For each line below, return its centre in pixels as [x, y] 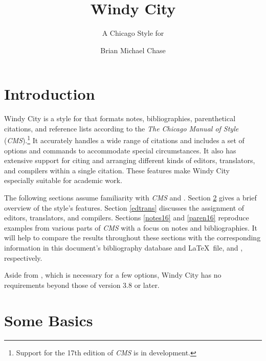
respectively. [23, 257]
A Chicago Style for [133, 33]
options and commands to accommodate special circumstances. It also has [120, 150]
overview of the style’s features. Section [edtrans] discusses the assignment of [124, 207]
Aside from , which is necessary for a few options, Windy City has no [113, 275]
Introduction [50, 94]
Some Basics [49, 320]
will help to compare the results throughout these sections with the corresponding [132, 238]
